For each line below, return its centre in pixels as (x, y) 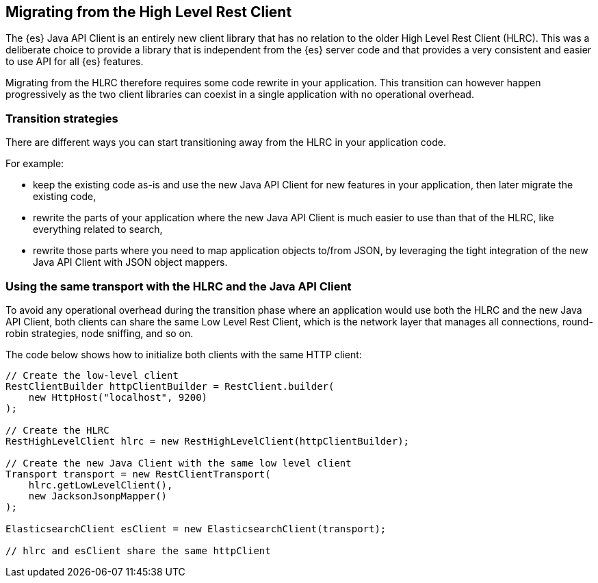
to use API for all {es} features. (75, 62)
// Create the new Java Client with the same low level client (179, 463)
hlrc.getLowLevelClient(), (101, 485)
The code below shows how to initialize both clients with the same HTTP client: (184, 354)
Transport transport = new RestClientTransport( (138, 474)
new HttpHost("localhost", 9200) (118, 397)
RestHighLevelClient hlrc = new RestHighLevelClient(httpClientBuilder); (208, 441)
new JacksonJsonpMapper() (98, 496)
